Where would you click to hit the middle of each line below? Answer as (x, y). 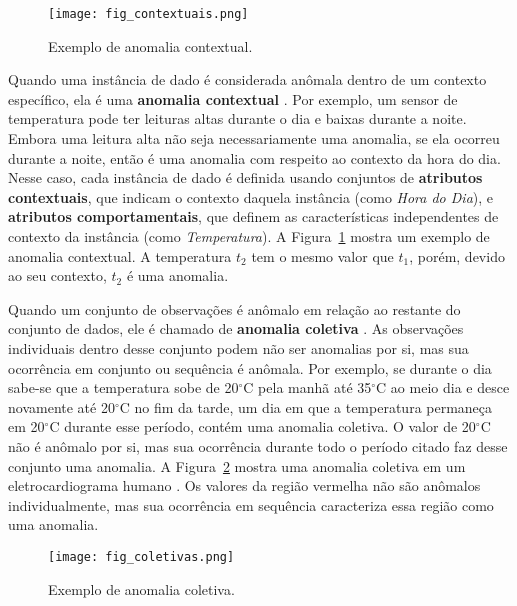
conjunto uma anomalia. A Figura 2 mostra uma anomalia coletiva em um (237, 465)
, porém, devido (457, 255)
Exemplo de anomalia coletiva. (141, 588)
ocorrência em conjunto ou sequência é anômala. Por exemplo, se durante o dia (250, 367)
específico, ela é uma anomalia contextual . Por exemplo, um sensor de (233, 98)
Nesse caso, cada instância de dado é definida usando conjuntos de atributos (245, 177)
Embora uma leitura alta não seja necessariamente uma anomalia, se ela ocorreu (254, 138)
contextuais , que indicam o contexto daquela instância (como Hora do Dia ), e (251, 196)
